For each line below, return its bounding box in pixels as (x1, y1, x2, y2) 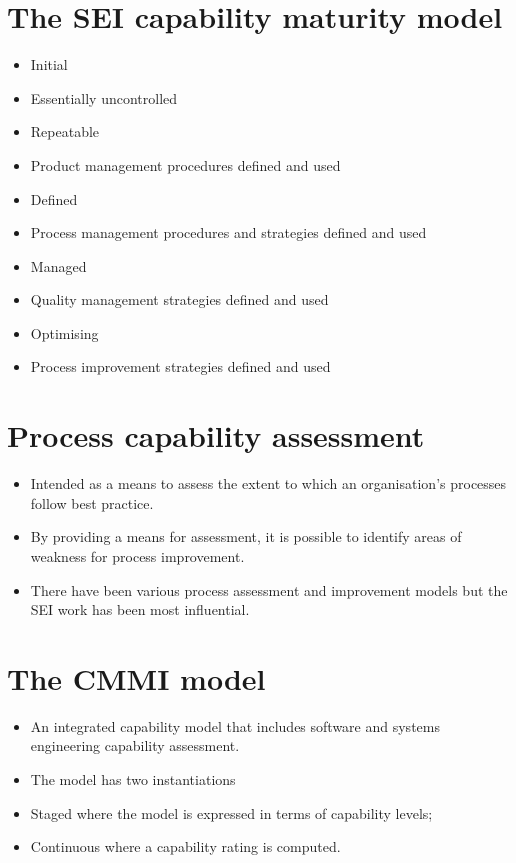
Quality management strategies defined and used (30, 289, 329, 310)
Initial (30, 54, 68, 75)
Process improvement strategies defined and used (30, 356, 331, 377)
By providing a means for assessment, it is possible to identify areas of (30, 526, 462, 547)
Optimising (30, 322, 99, 343)
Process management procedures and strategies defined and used (30, 222, 427, 243)
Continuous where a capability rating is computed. (30, 836, 341, 857)
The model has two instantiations (30, 769, 236, 790)
